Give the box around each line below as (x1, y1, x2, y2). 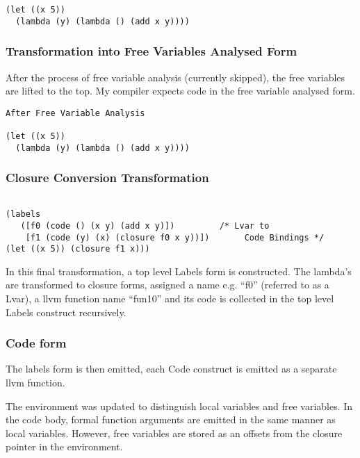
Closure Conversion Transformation (6, 169, 209, 186)
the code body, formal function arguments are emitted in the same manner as (6, 412, 336, 427)
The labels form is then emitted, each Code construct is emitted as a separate (6, 361, 337, 376)
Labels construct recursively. (6, 304, 126, 319)
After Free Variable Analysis (6, 108, 145, 118)
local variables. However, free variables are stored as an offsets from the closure (6, 425, 343, 440)
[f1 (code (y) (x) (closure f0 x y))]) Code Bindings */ (25, 232, 325, 243)
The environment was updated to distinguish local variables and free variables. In (6, 398, 353, 413)
